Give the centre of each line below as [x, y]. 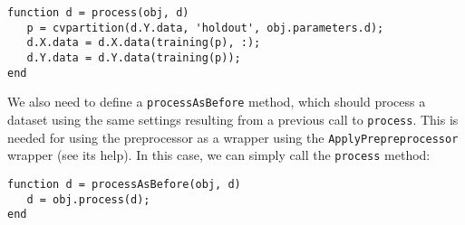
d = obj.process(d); [88, 199]
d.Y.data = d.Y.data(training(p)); [134, 57]
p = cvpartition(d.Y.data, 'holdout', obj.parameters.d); [205, 28]
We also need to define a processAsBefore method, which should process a [217, 102]
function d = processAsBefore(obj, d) [124, 184]
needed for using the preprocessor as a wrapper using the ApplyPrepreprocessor [233, 137]
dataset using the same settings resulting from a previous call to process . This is [233, 119]
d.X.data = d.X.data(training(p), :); [144, 43]
